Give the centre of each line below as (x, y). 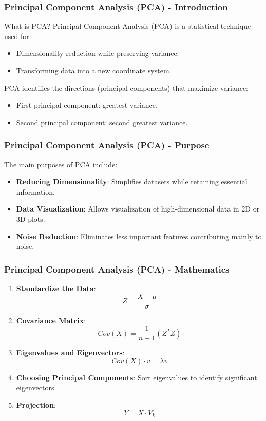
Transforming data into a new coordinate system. (94, 70)
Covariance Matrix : (51, 320)
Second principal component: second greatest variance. (102, 122)
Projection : (36, 405)
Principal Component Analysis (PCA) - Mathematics (117, 269)
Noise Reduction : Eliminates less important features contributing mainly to (139, 236)
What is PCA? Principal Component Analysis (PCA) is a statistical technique (128, 26)
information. (35, 191)
